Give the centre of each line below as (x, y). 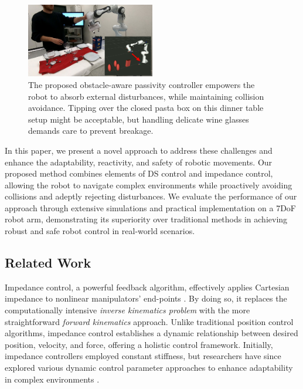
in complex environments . (52, 379)
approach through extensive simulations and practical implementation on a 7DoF (150, 207)
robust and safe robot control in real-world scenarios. (100, 231)
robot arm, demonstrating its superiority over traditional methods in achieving (146, 219)
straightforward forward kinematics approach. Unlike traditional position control (149, 321)
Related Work (48, 263)
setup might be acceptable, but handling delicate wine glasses (139, 119)
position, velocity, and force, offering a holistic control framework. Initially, (139, 344)
